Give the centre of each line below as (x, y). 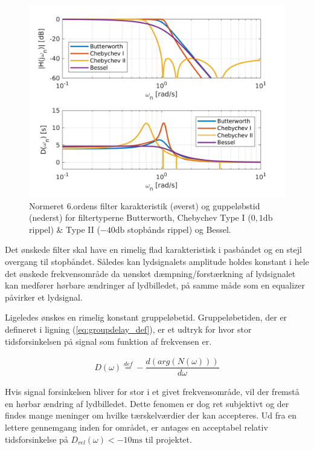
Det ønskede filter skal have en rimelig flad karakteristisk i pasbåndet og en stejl (153, 249)
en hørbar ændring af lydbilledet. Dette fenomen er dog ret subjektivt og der (147, 403)
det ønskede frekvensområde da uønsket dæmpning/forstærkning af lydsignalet (150, 273)
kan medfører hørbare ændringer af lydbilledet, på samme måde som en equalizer (155, 285)
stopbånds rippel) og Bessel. (179, 229)
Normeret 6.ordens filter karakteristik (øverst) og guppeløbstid (145, 205)
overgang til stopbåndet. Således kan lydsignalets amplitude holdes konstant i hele (157, 261)
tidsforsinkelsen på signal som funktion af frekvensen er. (108, 341)
